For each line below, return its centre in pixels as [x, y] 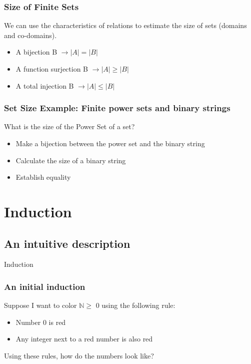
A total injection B [45, 85]
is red [57, 322]
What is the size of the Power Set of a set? [69, 126]
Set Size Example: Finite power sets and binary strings [117, 108]
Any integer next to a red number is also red [84, 339]
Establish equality [43, 177]
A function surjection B [52, 69]
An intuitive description [67, 243]
